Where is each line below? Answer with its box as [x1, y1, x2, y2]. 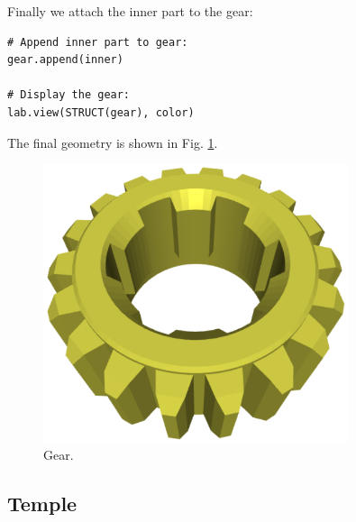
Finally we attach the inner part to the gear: [7, 2, 253, 20]
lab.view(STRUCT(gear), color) [7, 105, 195, 119]
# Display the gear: [7, 88, 131, 102]
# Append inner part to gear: [7, 35, 188, 49]
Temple [7, 490, 78, 517]
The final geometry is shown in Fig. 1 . [7, 133, 218, 151]
